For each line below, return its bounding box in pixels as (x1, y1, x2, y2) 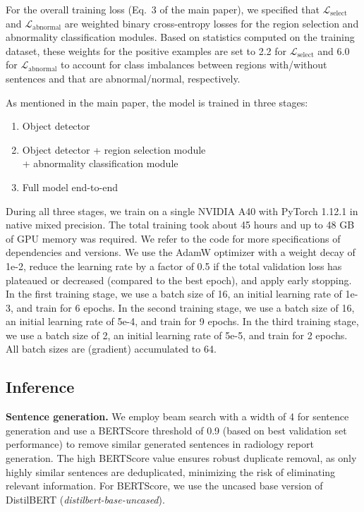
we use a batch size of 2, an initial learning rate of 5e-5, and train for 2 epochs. (6, 327, 348, 342)
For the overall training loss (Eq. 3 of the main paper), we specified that (6, 2, 320, 16)
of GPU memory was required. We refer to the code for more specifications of (6, 231, 341, 245)
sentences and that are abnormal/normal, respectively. (6, 71, 241, 85)
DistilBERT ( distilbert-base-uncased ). (6, 492, 165, 506)
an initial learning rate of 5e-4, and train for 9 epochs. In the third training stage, (6, 314, 359, 329)
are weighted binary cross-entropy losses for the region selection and (64, 16, 359, 30)
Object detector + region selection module (22, 142, 206, 157)
